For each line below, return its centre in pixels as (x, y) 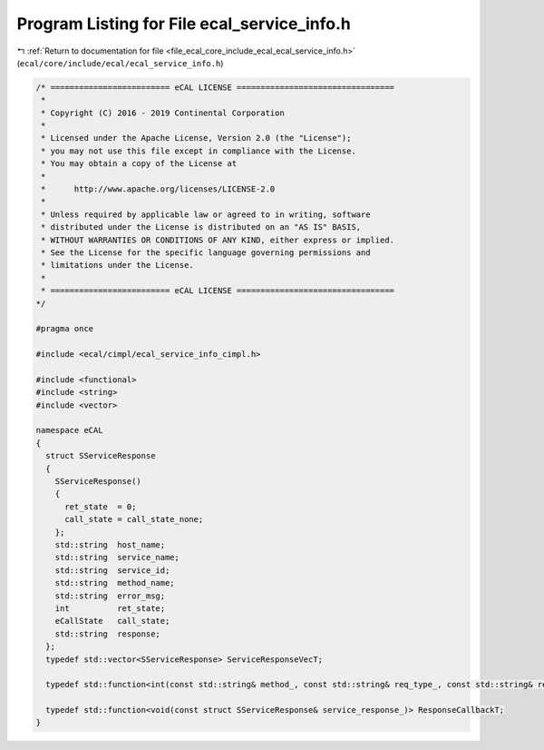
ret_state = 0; (101, 507)
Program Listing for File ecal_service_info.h (184, 24)
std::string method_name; (115, 583)
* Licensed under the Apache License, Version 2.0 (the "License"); (196, 138)
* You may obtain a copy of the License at (139, 164)
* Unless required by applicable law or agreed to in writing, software (206, 214)
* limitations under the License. (117, 265)
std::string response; (107, 634)
